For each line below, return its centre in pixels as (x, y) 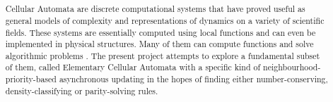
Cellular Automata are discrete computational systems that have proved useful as (155, 9)
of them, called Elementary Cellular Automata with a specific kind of (133, 67)
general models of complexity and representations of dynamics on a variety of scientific (165, 20)
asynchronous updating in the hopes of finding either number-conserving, (193, 79)
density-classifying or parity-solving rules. (82, 90)
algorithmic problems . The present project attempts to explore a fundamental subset (163, 55)
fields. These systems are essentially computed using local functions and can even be (160, 32)
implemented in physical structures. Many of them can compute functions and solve (159, 44)
